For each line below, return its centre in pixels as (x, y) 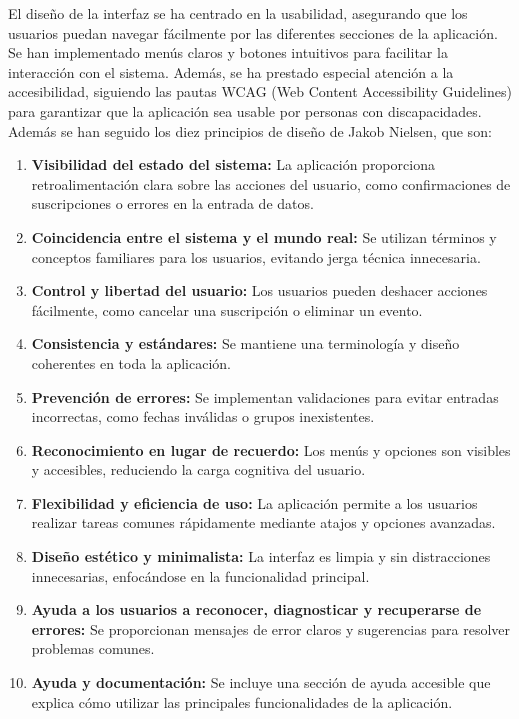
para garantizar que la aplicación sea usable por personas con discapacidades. (245, 110)
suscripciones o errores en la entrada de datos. (172, 203)
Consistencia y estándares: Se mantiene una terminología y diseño (245, 343)
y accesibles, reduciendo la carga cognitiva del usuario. (198, 469)
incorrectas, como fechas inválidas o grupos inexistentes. (203, 416)
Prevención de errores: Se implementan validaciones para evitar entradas (265, 396)
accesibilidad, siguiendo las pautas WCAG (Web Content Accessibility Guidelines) (260, 91)
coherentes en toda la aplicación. (131, 362)
